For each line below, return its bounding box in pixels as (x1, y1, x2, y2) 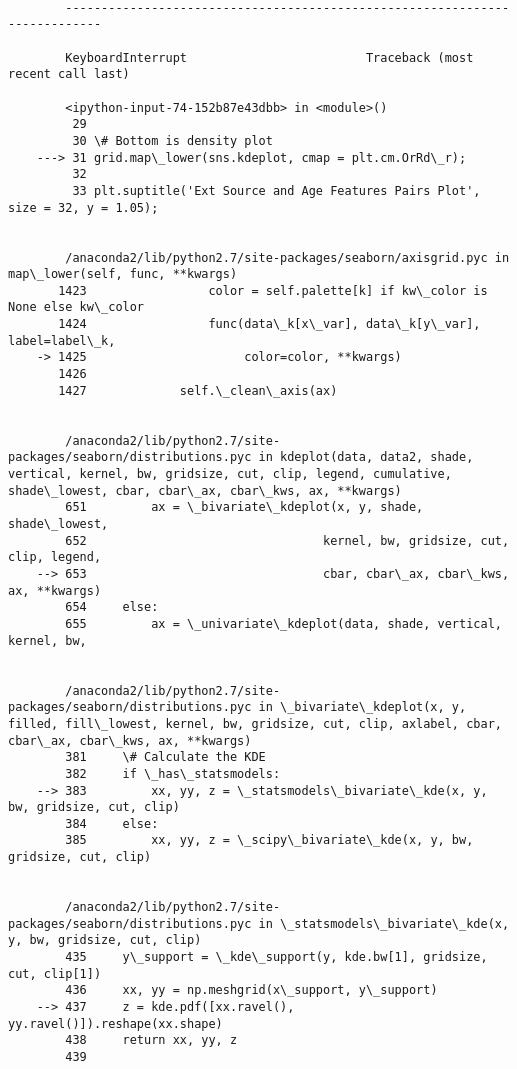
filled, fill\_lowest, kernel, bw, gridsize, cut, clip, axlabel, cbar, (8, 716, 502, 731)
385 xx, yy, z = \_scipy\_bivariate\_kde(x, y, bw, (65, 833, 474, 848)
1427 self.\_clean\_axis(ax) (58, 383, 338, 398)
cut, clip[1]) (8, 966, 102, 981)
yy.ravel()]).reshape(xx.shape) (8, 1016, 223, 1031)
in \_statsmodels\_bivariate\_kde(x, (258, 916, 510, 931)
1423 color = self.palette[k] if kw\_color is (58, 283, 488, 298)
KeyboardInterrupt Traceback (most (65, 50, 474, 65)
